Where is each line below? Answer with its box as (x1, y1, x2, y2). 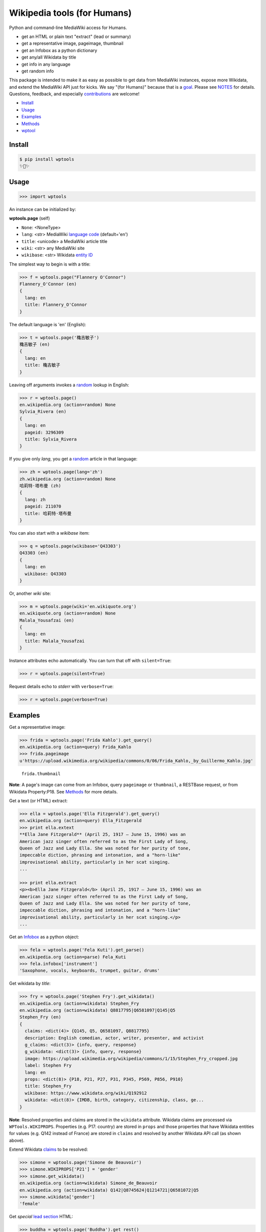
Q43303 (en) (19, 550, 49, 556)
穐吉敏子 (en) (19, 342, 50, 347)
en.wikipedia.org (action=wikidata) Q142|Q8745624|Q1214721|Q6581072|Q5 (19, 1187, 199, 1193)
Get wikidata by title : (9, 981, 51, 987)
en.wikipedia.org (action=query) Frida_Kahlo (19, 744, 132, 750)
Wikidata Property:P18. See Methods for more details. (9, 788, 118, 794)
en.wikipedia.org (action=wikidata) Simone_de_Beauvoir (19, 1180, 158, 1186)
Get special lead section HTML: (9, 1214, 73, 1220)
